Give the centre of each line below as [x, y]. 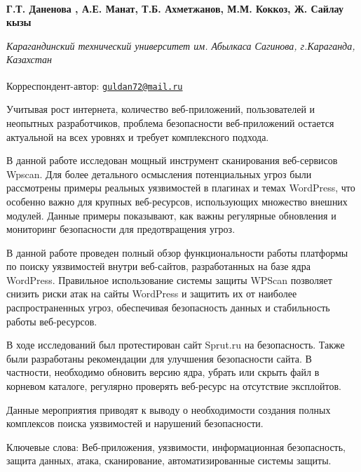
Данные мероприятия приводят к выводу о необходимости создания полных [169, 409]
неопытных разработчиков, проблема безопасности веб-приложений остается [170, 122]
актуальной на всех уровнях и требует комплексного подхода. [138, 136]
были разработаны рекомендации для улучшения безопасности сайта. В [159, 358]
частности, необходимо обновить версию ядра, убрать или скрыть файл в [163, 372]
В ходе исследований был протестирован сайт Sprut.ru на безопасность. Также [176, 345]
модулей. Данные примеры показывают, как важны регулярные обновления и [171, 215]
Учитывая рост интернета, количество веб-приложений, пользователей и [161, 109]
